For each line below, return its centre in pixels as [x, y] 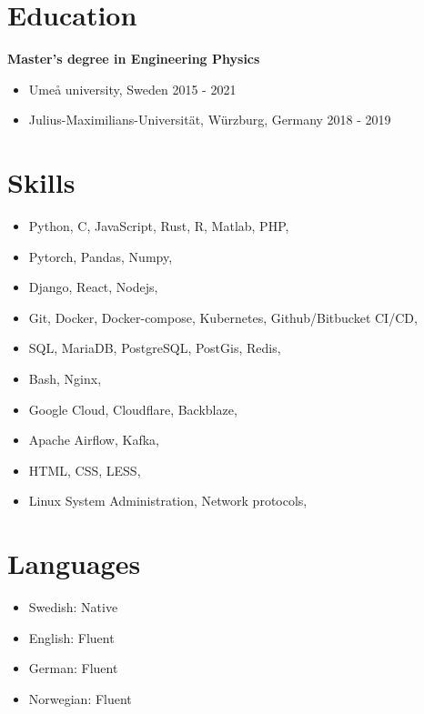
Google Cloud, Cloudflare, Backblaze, [133, 409]
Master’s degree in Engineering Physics [134, 59]
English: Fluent [71, 637]
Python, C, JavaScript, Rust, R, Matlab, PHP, [159, 226]
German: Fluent [73, 668]
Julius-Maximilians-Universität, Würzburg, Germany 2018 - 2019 [210, 120]
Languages [74, 563]
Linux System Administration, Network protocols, [168, 501]
